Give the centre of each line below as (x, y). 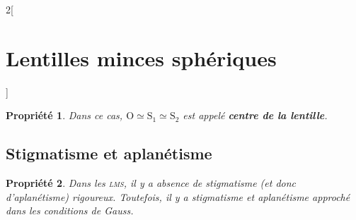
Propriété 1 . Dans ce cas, (64, 115)
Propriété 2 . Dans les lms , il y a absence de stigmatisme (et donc (151, 183)
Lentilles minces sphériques (141, 57)
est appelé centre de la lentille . (255, 115)
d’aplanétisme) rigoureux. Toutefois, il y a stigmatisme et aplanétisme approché (178, 196)
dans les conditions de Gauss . (70, 210)
